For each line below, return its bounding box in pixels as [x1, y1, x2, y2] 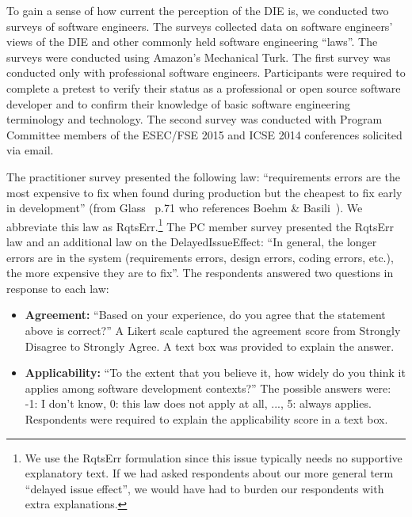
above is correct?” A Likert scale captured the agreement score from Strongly [25, 321, 401, 338]
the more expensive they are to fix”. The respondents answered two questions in [6, 264, 394, 281]
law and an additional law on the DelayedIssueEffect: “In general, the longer [6, 233, 377, 249]
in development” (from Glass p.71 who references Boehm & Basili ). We [6, 200, 363, 216]
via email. [6, 142, 54, 158]
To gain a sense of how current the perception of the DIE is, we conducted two [6, 2, 389, 18]
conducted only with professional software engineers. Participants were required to [6, 64, 406, 81]
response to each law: [6, 279, 109, 296]
